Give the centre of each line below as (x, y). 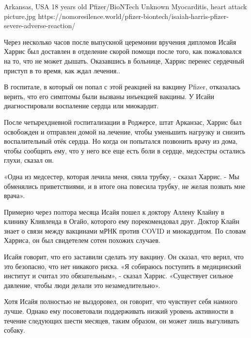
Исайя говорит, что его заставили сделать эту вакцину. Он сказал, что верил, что (124, 257)
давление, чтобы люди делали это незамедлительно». (82, 285)
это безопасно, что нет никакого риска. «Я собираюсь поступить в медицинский (123, 266)
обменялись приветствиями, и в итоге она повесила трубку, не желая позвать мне (125, 186)
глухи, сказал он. (29, 160)
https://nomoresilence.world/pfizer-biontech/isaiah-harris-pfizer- (133, 16)
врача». (15, 195)
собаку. (15, 330)
